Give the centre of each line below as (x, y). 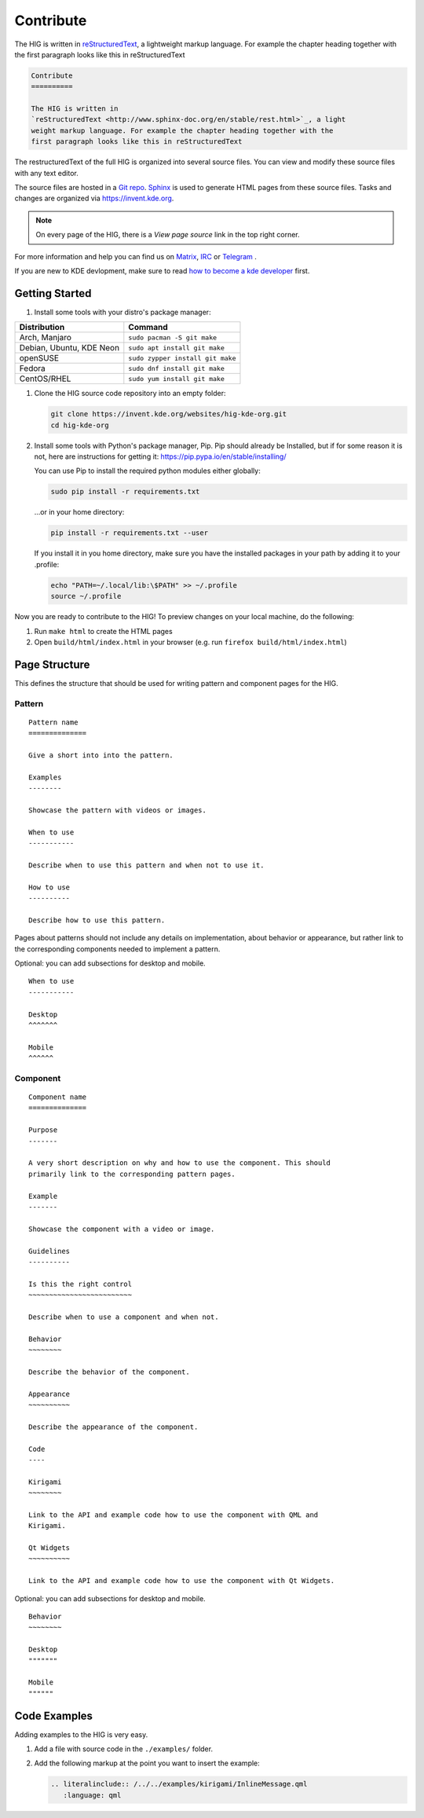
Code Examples (54, 1715)
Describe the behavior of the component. (109, 1372)
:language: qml (92, 1795)
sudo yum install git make (177, 378)
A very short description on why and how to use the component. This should (180, 1163)
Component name (58, 1097)
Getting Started (53, 293)
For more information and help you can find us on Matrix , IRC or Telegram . (135, 256)
